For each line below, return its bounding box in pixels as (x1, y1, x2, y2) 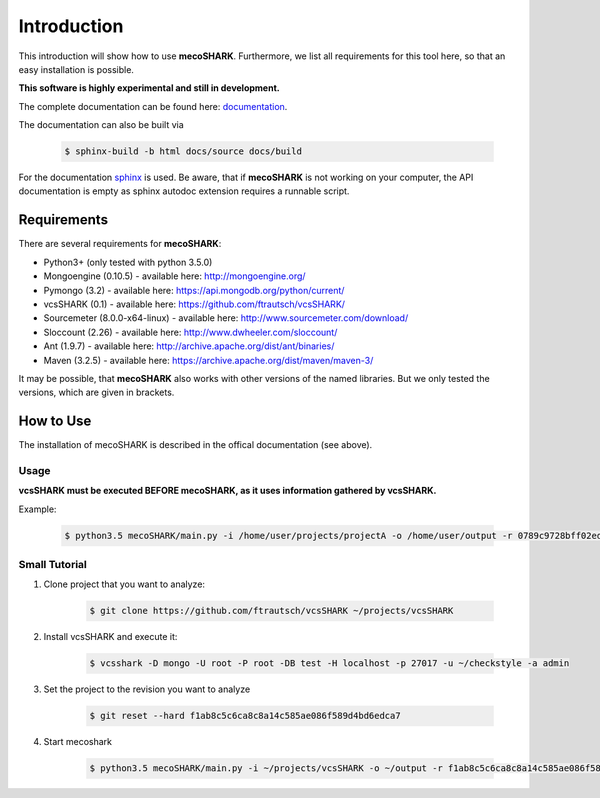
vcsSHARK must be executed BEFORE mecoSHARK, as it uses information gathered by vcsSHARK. (18, 485, 437, 497)
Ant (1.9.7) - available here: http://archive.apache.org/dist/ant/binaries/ (43, 340, 335, 352)
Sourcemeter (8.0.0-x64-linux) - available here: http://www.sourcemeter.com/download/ (43, 312, 409, 324)
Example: (18, 503, 57, 515)
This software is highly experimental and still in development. (18, 82, 280, 94)
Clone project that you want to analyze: (43, 578, 205, 590)
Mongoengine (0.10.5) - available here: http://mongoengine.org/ (43, 270, 306, 282)
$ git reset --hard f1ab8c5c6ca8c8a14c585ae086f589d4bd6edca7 (89, 710, 401, 722)
